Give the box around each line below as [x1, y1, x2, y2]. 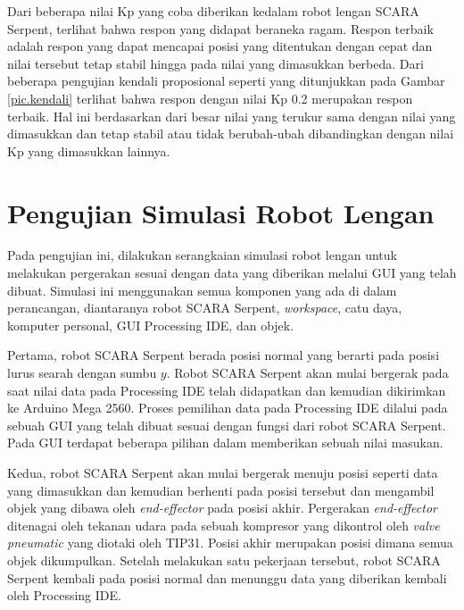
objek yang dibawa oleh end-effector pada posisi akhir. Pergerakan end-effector [7, 498, 437, 517]
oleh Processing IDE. [7, 586, 121, 605]
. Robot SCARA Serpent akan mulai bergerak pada [166, 363, 449, 382]
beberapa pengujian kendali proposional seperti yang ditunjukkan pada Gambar [7, 71, 445, 90]
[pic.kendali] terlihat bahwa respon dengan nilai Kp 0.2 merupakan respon [7, 88, 413, 107]
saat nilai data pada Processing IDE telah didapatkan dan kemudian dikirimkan [7, 380, 446, 399]
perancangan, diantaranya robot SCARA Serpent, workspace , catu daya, [7, 298, 402, 317]
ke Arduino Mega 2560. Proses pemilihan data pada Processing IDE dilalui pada [7, 398, 448, 417]
